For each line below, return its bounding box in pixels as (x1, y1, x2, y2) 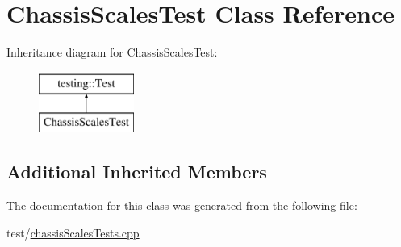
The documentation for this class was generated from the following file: (6, 197, 357, 214)
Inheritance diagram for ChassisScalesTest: (6, 44, 218, 61)
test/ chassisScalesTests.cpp (6, 224, 140, 241)
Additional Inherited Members (6, 159, 267, 184)
